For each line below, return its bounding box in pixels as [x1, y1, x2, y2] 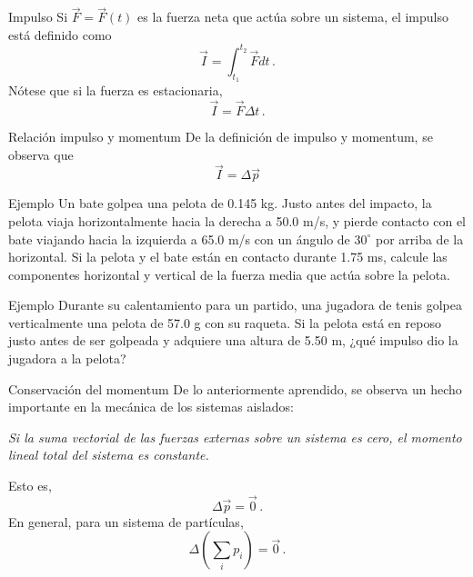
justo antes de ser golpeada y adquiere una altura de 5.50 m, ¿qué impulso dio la [8, 331, 458, 350]
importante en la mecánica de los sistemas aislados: [8, 397, 294, 416]
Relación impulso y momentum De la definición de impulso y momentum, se [8, 126, 433, 145]
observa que [8, 144, 74, 164]
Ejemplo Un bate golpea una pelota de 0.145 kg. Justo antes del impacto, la [8, 194, 432, 213]
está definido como [8, 25, 112, 44]
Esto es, [8, 476, 52, 495]
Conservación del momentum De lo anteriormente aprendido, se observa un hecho [8, 379, 462, 398]
